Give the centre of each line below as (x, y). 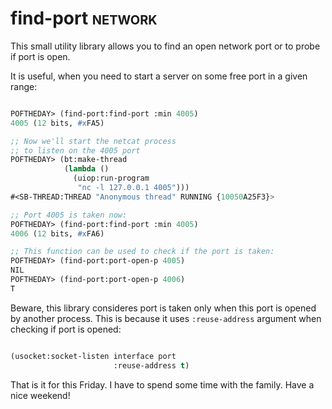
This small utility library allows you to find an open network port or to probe (165, 46)
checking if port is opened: (66, 329)
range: (24, 86)
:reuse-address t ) (151, 365)
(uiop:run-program (111, 178)
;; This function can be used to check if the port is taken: (142, 252)
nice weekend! (40, 395)
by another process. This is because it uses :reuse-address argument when (166, 318)
